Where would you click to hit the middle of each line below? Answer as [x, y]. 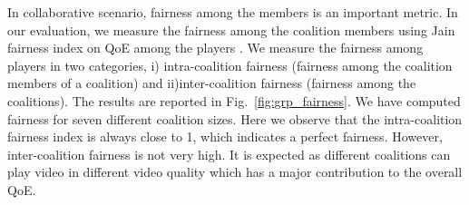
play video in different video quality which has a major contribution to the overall [235, 172]
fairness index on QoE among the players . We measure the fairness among [215, 48]
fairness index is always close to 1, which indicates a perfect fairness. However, [225, 137]
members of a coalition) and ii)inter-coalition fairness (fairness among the [212, 83]
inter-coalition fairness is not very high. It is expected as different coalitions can [229, 154]
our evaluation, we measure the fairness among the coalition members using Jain [231, 29]
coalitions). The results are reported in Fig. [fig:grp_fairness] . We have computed [234, 100]
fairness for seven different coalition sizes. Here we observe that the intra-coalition [235, 118]
